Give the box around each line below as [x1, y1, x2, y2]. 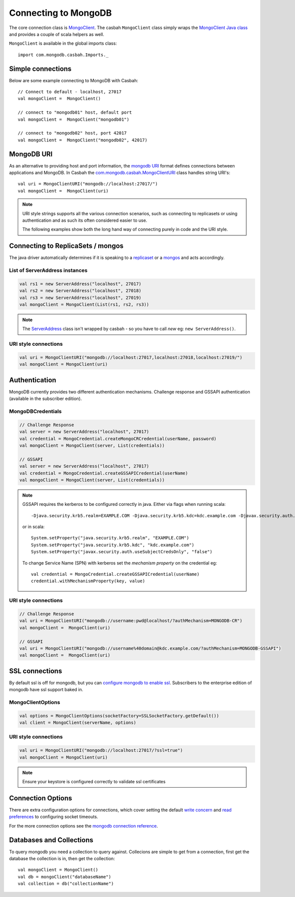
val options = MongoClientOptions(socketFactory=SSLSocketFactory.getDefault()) [19, 713, 219, 719]
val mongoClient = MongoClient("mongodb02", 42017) [18, 137, 147, 143]
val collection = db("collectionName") [18, 881, 114, 887]
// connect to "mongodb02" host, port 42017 [18, 131, 127, 136]
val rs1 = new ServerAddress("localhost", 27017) [19, 281, 142, 287]
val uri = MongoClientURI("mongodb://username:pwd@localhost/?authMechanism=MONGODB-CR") [19, 618, 243, 624]
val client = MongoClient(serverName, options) [19, 720, 136, 726]
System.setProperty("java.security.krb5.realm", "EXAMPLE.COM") [31, 535, 189, 541]
